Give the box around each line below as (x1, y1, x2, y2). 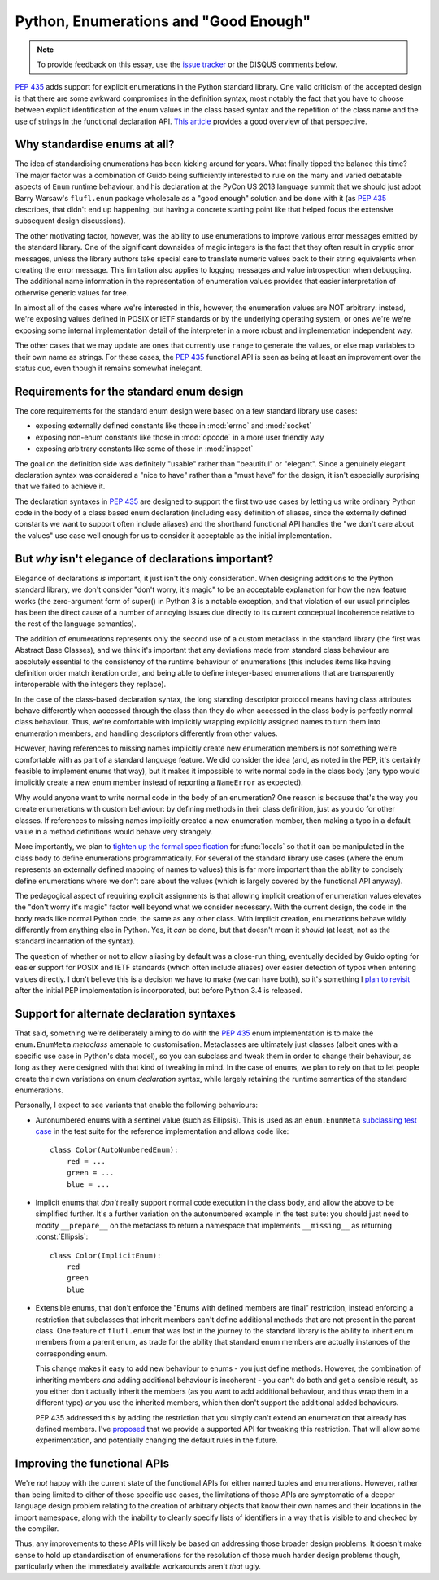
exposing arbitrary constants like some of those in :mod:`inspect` (35, 444, 254, 453)
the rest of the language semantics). (15, 619, 137, 628)
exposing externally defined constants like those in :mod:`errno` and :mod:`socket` (35, 421, 312, 431)
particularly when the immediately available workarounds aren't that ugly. (15, 1561, 262, 1571)
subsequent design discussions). (15, 216, 126, 225)
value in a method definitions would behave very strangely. (15, 826, 213, 836)
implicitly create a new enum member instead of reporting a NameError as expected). (15, 777, 304, 787)
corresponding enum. (35, 1348, 108, 1359)
